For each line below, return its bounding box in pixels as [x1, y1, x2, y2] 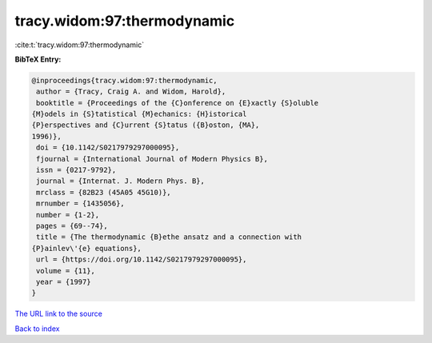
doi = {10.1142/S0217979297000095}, [36, 143, 180, 152]
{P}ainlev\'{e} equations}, [31, 244, 142, 253]
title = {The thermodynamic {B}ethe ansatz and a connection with [36, 233, 302, 241]
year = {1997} [36, 277, 91, 286]
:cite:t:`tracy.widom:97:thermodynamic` [14, 40, 144, 50]
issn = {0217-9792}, [36, 166, 117, 175]
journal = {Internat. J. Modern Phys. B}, [36, 177, 206, 185]
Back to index [14, 324, 60, 333]
